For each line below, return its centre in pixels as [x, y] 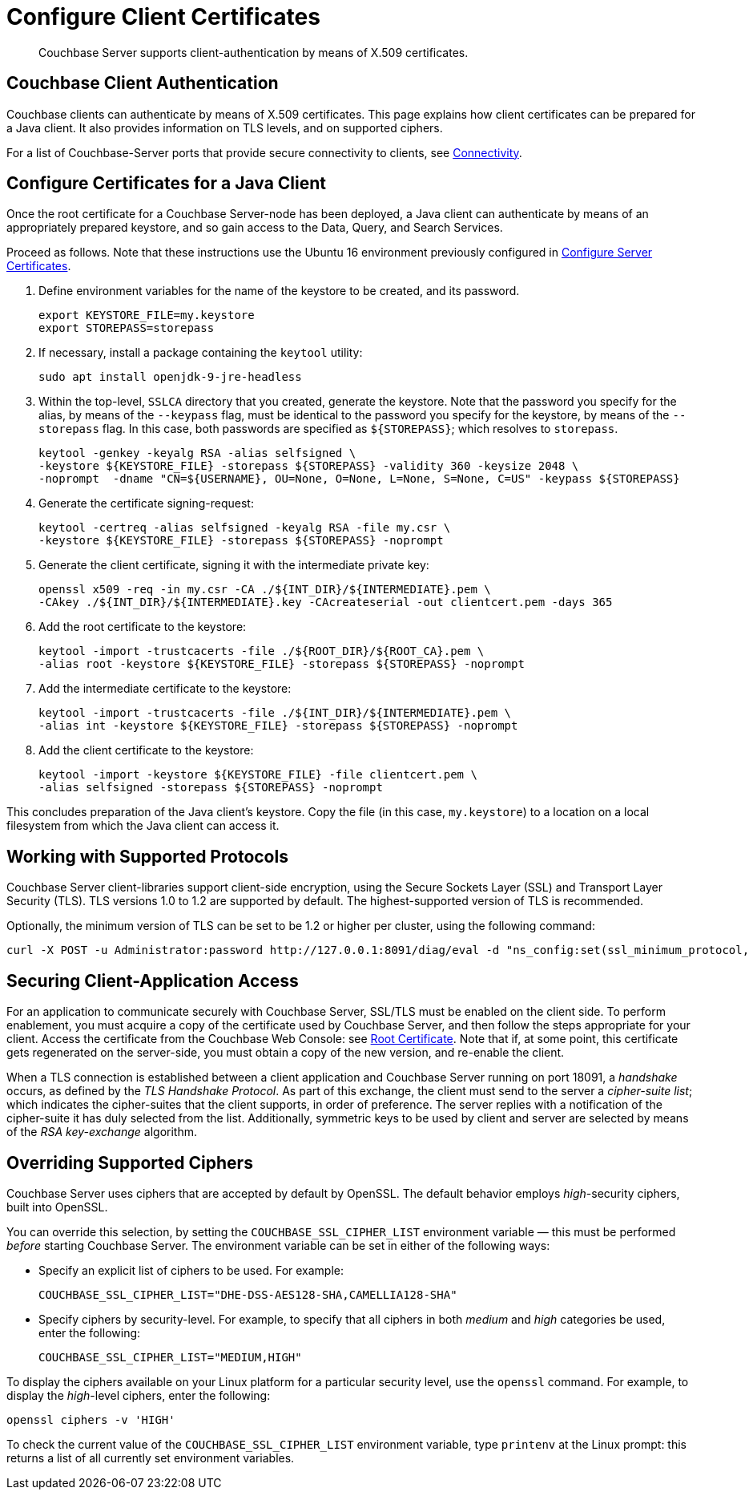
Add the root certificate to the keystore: [143, 627]
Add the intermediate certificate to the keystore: [165, 689]
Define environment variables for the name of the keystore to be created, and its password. [279, 291]
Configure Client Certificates [163, 17]
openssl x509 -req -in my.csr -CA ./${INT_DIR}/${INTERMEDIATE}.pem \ [265, 590]
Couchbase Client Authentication [143, 83]
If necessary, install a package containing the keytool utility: [201, 353]
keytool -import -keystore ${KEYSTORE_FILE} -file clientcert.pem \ [258, 775]
